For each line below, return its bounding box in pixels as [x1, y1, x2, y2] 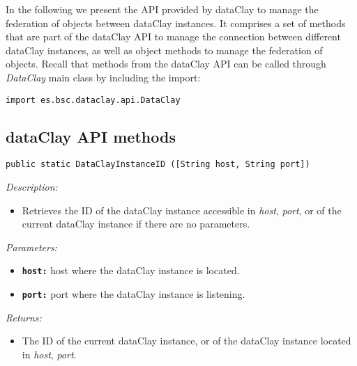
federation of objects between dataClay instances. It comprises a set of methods [6, 15, 346, 30]
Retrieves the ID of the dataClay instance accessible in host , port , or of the [22, 202, 342, 217]
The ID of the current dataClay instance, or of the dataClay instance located [22, 333, 351, 348]
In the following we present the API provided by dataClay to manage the [6, 2, 319, 16]
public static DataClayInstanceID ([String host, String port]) [6, 159, 310, 170]
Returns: [6, 310, 42, 324]
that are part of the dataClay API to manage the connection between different [6, 29, 341, 44]
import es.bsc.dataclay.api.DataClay [6, 95, 181, 105]
